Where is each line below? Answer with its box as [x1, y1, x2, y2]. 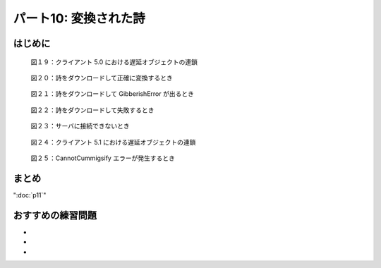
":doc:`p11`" [13, 190, 47, 199]
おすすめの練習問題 [13, 209, 97, 221]
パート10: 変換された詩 [13, 11, 145, 26]
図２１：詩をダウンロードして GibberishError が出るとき [30, 90, 194, 98]
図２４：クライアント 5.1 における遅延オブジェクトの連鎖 [30, 138, 196, 146]
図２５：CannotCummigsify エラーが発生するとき [30, 154, 176, 162]
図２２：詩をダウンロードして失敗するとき [30, 106, 155, 114]
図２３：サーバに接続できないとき [30, 122, 130, 130]
